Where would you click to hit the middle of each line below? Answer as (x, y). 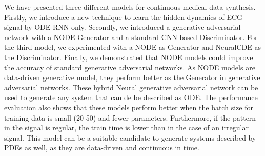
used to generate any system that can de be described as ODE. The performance (131, 97)
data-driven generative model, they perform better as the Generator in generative (132, 77)
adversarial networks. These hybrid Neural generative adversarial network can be (131, 87)
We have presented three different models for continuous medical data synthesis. (130, 7)
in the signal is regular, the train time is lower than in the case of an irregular (126, 128)
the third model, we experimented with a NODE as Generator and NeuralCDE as (132, 47)
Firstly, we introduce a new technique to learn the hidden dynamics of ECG (124, 17)
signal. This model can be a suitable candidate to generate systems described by (130, 137)
